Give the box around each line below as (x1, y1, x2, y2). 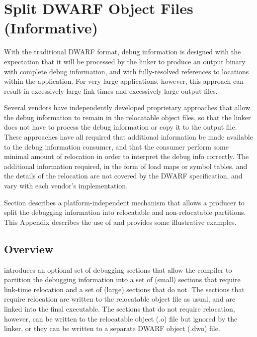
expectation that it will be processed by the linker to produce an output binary (4, 56, 246, 66)
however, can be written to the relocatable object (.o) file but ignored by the (4, 313, 238, 324)
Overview (4, 241, 54, 256)
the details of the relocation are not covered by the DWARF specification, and (4, 170, 243, 181)
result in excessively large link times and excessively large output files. (4, 85, 218, 96)
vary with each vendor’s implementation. (4, 180, 128, 191)
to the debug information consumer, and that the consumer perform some (4, 141, 229, 152)
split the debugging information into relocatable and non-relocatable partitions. (4, 207, 246, 217)
